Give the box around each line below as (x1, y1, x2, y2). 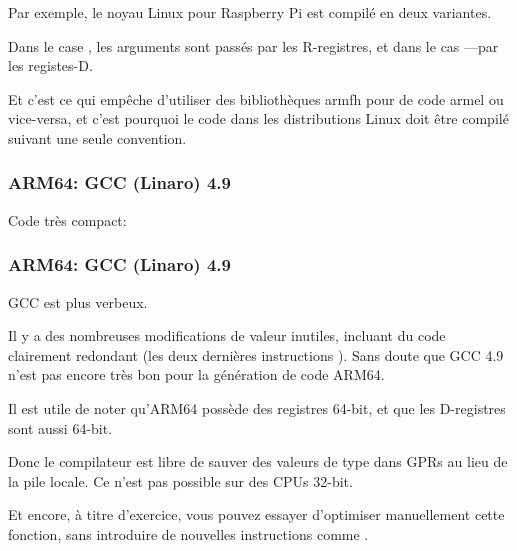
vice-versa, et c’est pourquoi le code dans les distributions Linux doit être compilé (8, 108, 509, 129)
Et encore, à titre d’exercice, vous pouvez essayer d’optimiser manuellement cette (8, 504, 505, 525)
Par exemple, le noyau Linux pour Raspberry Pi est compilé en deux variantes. (8, 2, 492, 22)
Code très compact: (8, 209, 127, 230)
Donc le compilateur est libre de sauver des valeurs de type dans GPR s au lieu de (8, 451, 508, 472)
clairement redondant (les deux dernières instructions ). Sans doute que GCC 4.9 (8, 344, 504, 365)
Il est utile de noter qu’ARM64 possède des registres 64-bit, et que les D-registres (8, 397, 506, 418)
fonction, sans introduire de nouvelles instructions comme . (8, 523, 369, 544)
